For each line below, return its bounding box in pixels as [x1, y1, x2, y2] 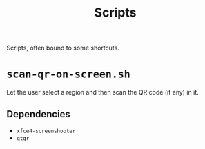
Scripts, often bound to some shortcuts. [6, 43, 120, 52]
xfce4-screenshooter [16, 128, 76, 135]
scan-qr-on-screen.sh [6, 68, 130, 81]
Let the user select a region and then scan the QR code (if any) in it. [6, 88, 199, 97]
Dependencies [6, 108, 70, 120]
